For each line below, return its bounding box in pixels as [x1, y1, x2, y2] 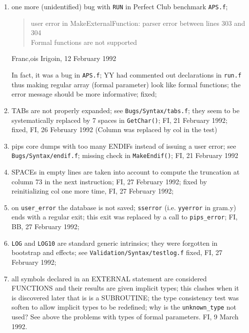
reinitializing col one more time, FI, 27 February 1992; [11, 186, 174, 196]
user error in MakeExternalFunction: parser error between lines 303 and [31, 18, 245, 28]
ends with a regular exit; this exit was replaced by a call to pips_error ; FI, [11, 212, 238, 222]
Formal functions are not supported [31, 37, 137, 47]
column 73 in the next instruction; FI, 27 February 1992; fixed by [11, 176, 207, 186]
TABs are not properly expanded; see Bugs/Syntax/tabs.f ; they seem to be [11, 105, 240, 115]
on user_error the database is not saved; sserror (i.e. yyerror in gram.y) [11, 202, 236, 212]
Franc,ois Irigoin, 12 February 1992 [11, 53, 116, 63]
